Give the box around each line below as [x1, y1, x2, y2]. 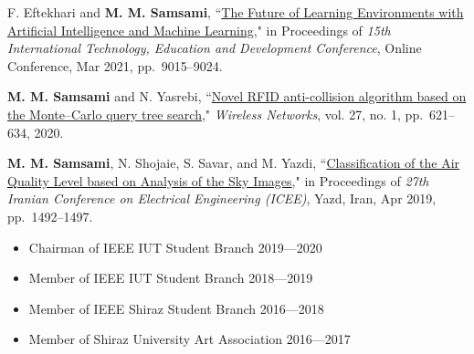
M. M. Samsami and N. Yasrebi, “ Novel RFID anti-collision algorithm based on [7, 87, 467, 106]
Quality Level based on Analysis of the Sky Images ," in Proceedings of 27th [7, 171, 429, 190]
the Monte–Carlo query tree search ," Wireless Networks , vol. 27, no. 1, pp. [7, 104, 424, 123]
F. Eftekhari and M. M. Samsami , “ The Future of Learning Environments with [7, 3, 464, 21]
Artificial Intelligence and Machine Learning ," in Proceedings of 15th [7, 20, 391, 39]
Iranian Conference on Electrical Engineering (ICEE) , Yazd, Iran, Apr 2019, [7, 189, 437, 208]
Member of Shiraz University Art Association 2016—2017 [28, 329, 351, 349]
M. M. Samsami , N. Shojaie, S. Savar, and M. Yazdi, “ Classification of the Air [7, 153, 460, 172]
